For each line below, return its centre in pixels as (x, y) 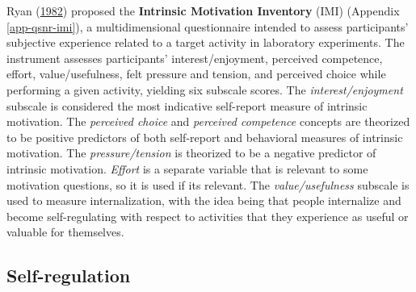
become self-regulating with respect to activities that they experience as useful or (208, 216)
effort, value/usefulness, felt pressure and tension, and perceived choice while (196, 74)
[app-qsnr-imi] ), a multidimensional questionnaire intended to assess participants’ (208, 26)
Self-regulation (69, 275)
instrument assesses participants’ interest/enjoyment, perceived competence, (195, 58)
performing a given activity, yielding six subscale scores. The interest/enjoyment (205, 89)
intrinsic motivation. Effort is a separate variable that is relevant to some (187, 168)
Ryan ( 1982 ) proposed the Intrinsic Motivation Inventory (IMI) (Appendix (203, 10)
